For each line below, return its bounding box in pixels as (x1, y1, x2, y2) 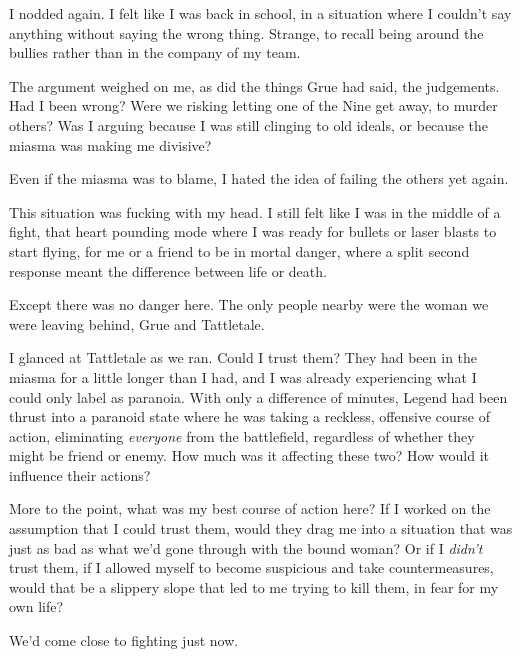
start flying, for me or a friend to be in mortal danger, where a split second (9, 240, 470, 261)
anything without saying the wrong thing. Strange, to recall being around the (9, 22, 484, 43)
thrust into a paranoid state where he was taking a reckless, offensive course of (9, 406, 490, 427)
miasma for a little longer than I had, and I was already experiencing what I (9, 366, 477, 387)
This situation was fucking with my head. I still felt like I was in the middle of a (9, 201, 501, 222)
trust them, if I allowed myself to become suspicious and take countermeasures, (9, 557, 494, 578)
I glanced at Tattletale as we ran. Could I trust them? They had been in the (9, 347, 478, 368)
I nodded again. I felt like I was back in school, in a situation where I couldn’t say (9, 3, 512, 23)
